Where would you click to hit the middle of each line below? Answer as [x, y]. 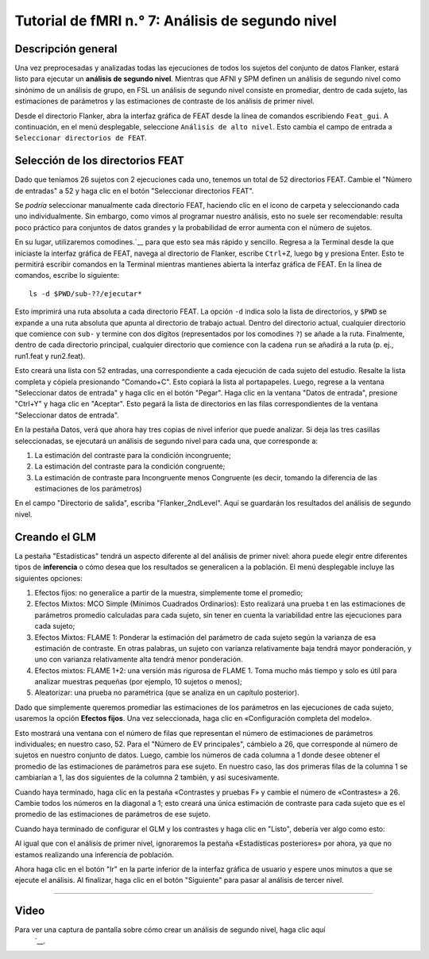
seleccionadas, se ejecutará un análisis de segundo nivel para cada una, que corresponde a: [166, 441]
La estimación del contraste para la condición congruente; [130, 466]
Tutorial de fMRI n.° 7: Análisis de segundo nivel [176, 21]
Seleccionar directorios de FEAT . [81, 138]
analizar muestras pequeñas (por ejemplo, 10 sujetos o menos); [138, 682]
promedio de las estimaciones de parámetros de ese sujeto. [112, 815]
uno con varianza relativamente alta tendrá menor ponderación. [139, 660]
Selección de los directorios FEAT [99, 161]
